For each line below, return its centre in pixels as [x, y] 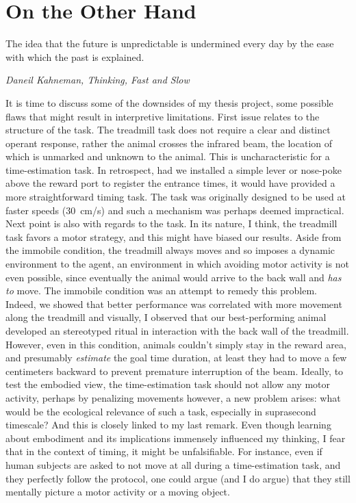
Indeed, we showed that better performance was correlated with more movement [174, 304]
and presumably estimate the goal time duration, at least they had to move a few [176, 358]
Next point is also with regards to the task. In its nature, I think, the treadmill [171, 223]
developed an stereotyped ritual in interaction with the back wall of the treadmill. [177, 331]
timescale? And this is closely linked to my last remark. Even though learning [168, 425]
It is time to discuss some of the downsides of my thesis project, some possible [169, 102]
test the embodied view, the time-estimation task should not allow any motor [168, 384]
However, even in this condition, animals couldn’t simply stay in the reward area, [176, 344]
